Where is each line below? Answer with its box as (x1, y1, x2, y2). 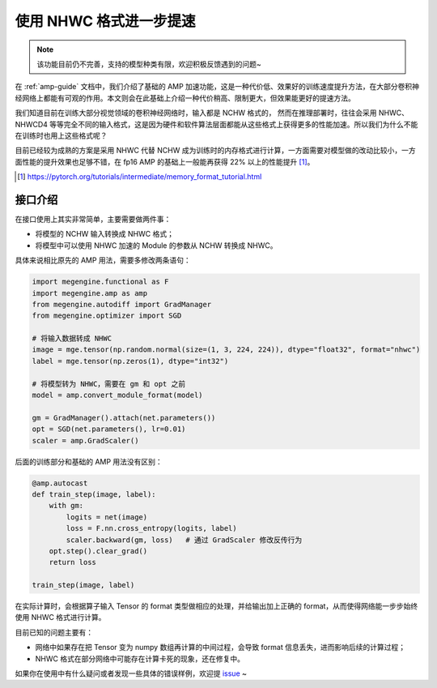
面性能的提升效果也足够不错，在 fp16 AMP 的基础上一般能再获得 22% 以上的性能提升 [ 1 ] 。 (15, 156, 315, 166)
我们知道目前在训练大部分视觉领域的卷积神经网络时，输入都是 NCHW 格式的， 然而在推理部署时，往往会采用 (15, 108, 377, 118)
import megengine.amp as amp (32, 288, 148, 297)
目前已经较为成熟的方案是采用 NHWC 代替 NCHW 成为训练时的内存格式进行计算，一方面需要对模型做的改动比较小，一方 (15, 146, 416, 156)
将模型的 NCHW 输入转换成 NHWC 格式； (35, 229, 174, 239)
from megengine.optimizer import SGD (32, 311, 182, 320)
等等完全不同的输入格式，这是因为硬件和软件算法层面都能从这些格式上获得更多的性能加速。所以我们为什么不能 (49, 119, 418, 129)
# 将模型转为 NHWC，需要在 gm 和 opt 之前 (32, 379, 186, 388)
